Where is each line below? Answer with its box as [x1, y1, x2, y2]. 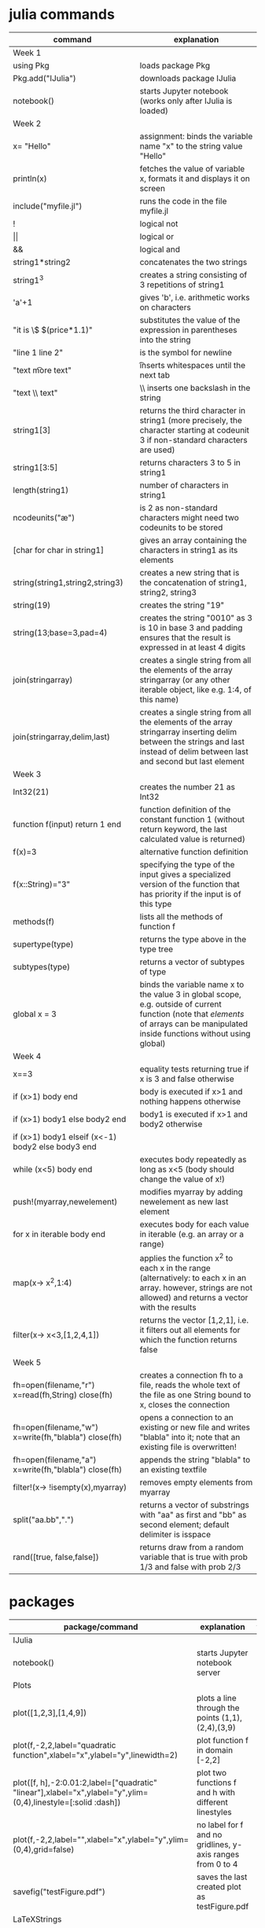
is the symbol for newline [139, 347, 233, 358]
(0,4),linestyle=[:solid [13, 1797, 93, 1808]
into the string [139, 334, 191, 345]
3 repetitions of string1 [139, 279, 225, 290]
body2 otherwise [139, 1118, 203, 1129]
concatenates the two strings [139, 256, 248, 267]
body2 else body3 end [13, 1141, 97, 1152]
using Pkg [13, 60, 50, 71]
